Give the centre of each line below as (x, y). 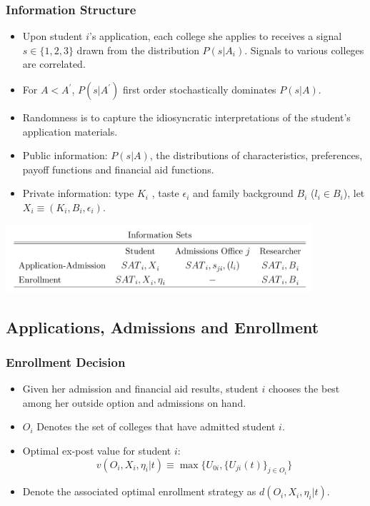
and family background (243, 193)
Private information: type (78, 193)
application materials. (70, 131)
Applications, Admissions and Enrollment (162, 327)
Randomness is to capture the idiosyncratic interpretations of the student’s (186, 117)
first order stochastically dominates (199, 89)
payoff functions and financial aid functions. (118, 169)
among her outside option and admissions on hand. (134, 402)
